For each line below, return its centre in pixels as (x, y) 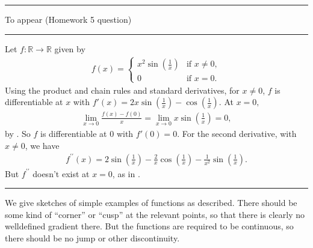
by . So (18, 133)
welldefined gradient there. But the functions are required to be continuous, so (149, 226)
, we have (42, 145)
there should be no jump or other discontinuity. (92, 238)
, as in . (126, 173)
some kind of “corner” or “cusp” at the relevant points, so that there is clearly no (155, 214)
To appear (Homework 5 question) (68, 19)
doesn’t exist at (61, 173)
